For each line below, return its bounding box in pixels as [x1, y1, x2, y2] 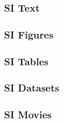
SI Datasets [4, 80, 59, 95]
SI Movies [4, 107, 52, 122]
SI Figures [4, 27, 54, 41]
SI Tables [4, 54, 49, 68]
